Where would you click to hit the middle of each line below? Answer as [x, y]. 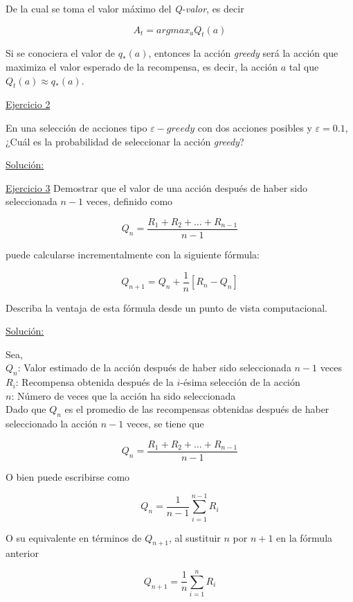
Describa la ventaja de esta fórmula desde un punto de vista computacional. [166, 307]
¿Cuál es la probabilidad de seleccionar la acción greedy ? [125, 141]
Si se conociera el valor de [61, 53]
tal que [304, 66]
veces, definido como [129, 201]
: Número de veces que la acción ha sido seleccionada [124, 395]
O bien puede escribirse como [68, 476]
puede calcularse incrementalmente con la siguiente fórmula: [133, 254]
